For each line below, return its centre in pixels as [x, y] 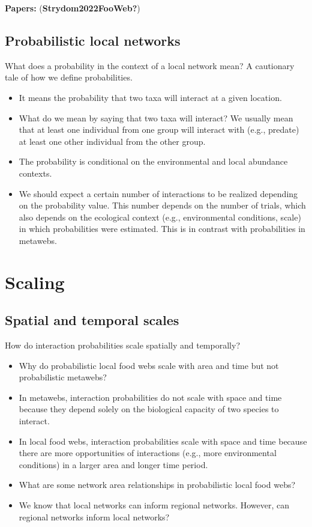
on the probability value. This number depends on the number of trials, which [162, 205]
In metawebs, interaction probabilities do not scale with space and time [150, 397]
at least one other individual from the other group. [112, 141]
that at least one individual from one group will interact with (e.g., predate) [159, 129]
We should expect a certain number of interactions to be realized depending [158, 193]
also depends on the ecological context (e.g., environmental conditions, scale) [160, 217]
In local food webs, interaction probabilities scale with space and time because [163, 441]
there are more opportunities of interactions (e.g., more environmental [148, 453]
